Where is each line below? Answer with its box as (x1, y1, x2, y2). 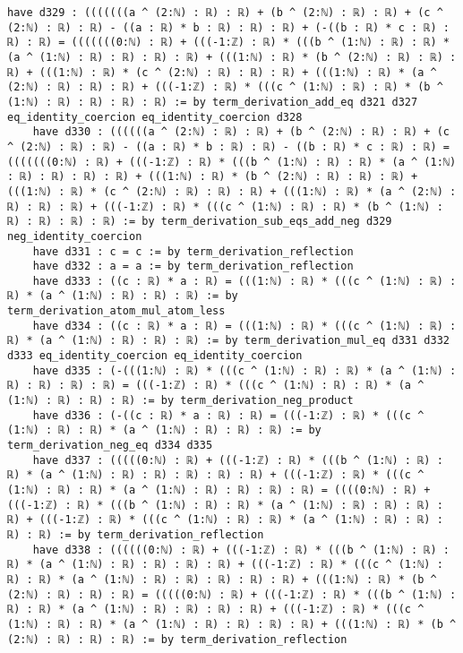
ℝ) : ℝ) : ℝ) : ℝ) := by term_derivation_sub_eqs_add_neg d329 (7, 215, 392, 228)
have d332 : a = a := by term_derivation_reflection (32, 260, 354, 273)
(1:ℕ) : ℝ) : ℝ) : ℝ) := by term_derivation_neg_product (7, 394, 354, 408)
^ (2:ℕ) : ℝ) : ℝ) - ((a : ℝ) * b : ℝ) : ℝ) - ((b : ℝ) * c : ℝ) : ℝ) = (7, 140, 450, 153)
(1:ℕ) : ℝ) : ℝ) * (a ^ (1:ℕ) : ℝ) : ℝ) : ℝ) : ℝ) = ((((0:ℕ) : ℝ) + (7, 484, 431, 496)
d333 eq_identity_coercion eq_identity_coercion (7, 349, 303, 363)
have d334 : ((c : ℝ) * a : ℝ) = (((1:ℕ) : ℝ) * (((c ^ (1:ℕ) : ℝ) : (32, 319, 457, 332)
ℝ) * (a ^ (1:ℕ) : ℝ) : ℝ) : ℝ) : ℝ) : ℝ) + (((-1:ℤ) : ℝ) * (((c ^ (7, 468, 424, 482)
